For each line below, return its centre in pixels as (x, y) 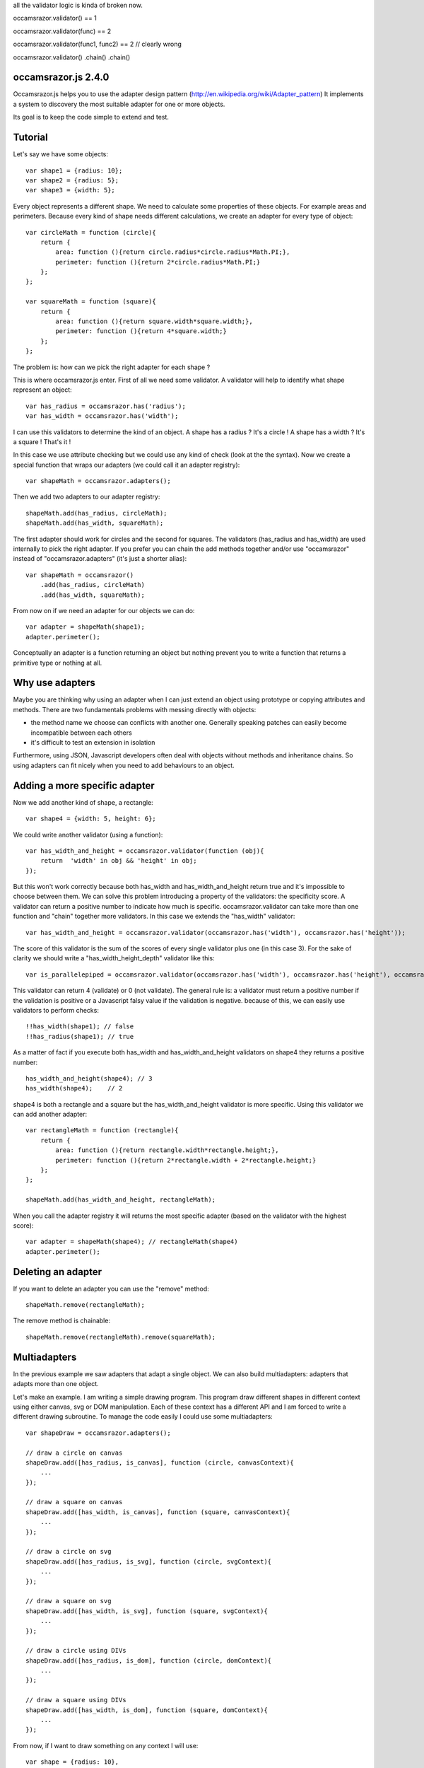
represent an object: (42, 390)
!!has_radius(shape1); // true (80, 1036)
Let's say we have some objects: (61, 154)
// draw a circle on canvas (74, 1453)
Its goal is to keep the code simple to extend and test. (91, 117)
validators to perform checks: (56, 1010)
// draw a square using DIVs (76, 1700)
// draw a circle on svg (69, 1552)
